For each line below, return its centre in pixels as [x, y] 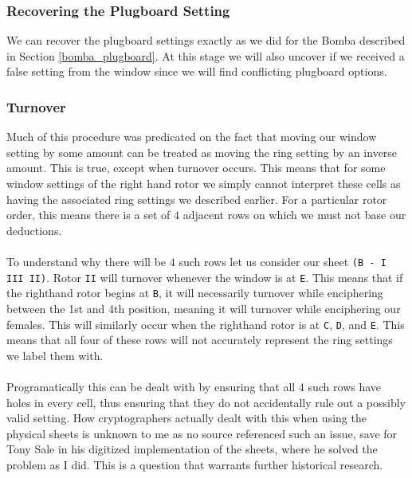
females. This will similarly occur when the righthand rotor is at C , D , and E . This [206, 324]
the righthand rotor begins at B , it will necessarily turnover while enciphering [195, 293]
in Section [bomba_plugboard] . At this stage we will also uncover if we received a [206, 55]
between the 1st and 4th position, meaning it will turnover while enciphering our [204, 308]
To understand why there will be [86, 261]
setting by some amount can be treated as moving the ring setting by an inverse [202, 152]
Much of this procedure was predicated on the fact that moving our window [192, 137]
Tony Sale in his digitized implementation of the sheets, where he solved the [192, 449]
